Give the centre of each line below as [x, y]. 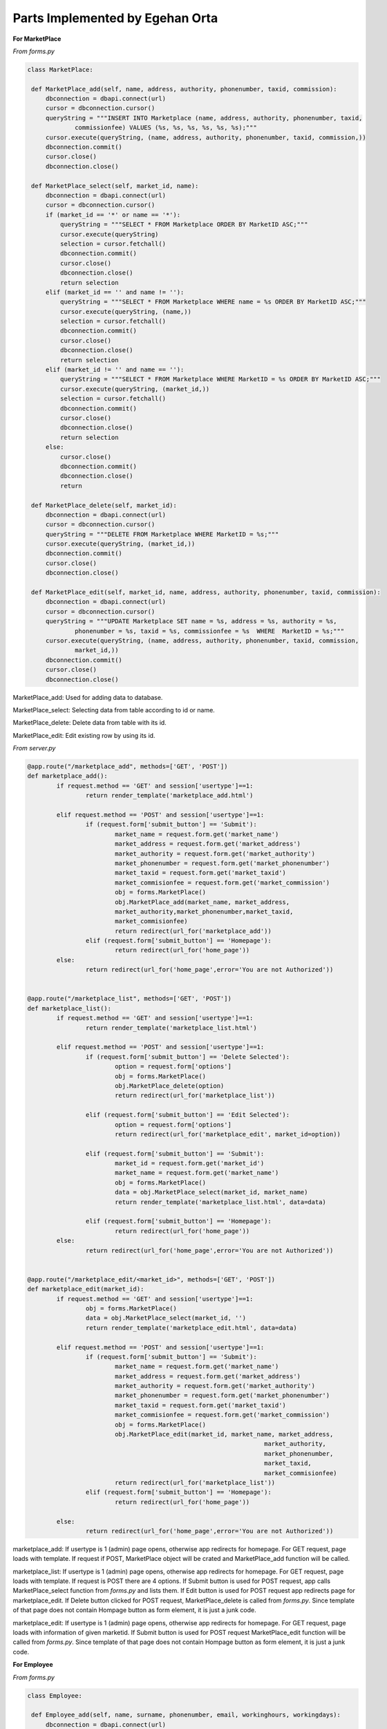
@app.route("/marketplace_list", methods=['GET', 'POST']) [129, 999]
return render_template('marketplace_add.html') [169, 796]
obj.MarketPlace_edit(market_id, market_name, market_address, [224, 1434]
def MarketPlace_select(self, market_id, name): [115, 186]
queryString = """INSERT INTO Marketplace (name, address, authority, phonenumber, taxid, [204, 118]
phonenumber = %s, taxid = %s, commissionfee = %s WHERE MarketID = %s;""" [210, 631]
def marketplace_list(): [69, 1008]
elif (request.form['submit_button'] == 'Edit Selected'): [188, 1115]
